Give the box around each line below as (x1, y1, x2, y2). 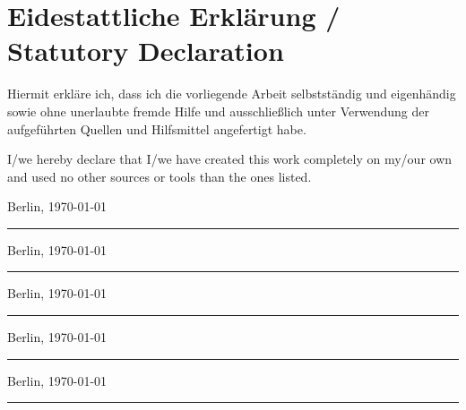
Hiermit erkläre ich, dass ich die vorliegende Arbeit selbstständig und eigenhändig (7, 84, 456, 103)
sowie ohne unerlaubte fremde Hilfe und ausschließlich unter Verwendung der (7, 101, 430, 120)
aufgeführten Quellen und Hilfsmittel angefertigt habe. (7, 119, 306, 138)
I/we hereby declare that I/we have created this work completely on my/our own (7, 149, 453, 168)
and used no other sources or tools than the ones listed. (7, 167, 312, 185)
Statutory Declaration (7, 32, 284, 69)
